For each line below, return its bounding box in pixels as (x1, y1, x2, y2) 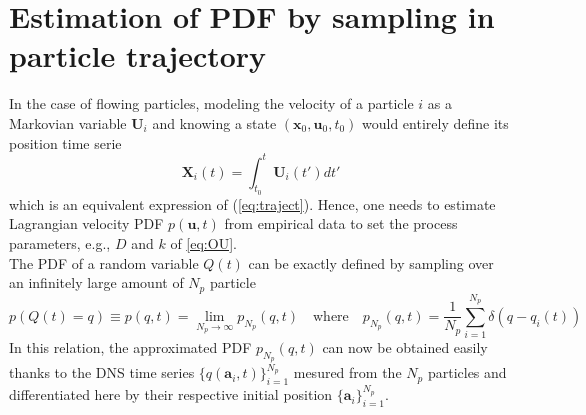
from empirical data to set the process (224, 213, 458, 234)
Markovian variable (9, 112, 127, 133)
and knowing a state (152, 112, 277, 133)
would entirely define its (362, 112, 509, 133)
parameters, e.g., (9, 232, 111, 253)
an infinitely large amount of (9, 272, 184, 293)
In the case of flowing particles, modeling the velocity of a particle (9, 93, 414, 114)
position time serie (9, 132, 122, 153)
